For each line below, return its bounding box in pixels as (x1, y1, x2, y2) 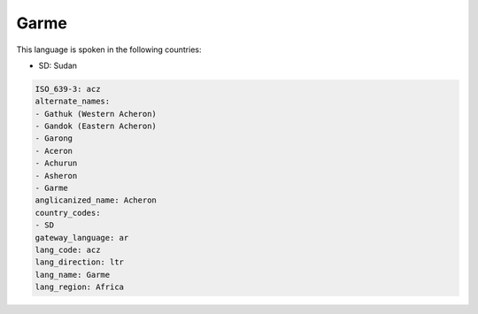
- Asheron (35, 171, 78, 180)
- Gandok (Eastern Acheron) (35, 121, 157, 132)
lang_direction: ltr (35, 257, 124, 267)
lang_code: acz (35, 245, 101, 255)
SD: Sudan (38, 60, 78, 71)
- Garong (35, 134, 73, 143)
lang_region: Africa (35, 282, 124, 292)
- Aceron (35, 146, 73, 156)
